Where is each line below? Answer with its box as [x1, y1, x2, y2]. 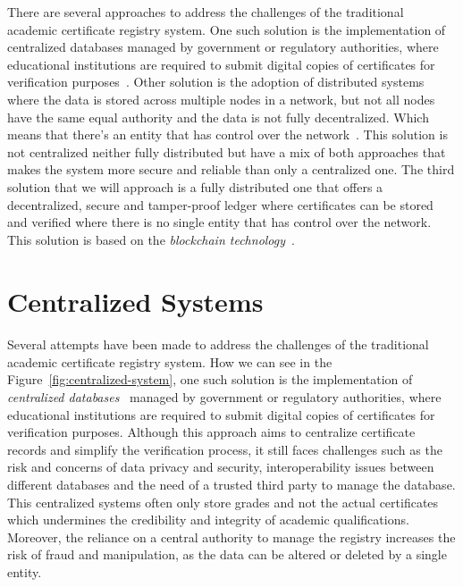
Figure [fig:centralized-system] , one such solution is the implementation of [7, 370, 413, 389]
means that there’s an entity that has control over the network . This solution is [7, 125, 448, 144]
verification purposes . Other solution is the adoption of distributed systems [7, 72, 425, 91]
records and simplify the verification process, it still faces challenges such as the [7, 440, 442, 458]
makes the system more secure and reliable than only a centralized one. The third [7, 160, 455, 179]
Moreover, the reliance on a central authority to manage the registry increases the [7, 527, 456, 546]
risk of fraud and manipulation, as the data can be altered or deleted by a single [7, 545, 447, 564]
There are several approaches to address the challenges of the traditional [7, 3, 404, 21]
